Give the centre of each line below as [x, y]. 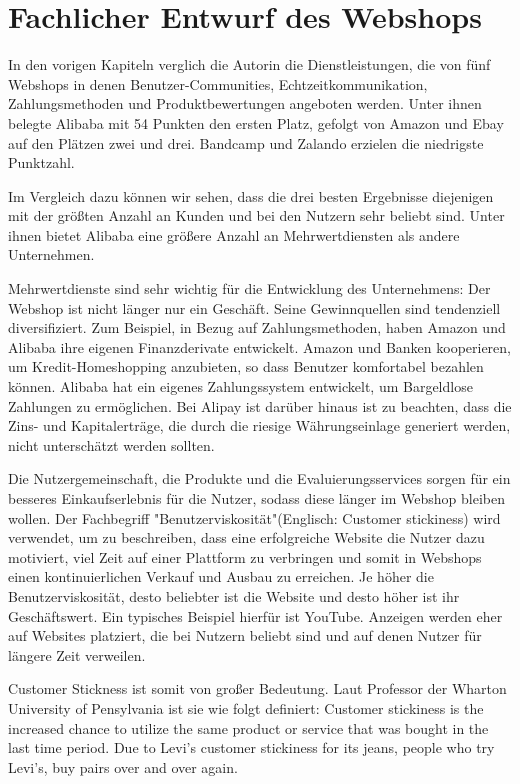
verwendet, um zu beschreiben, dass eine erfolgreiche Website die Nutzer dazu [246, 537]
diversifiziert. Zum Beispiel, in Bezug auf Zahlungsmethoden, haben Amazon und [257, 327]
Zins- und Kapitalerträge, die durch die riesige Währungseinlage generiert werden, [259, 425]
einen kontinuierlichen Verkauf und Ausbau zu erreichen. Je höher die [221, 576]
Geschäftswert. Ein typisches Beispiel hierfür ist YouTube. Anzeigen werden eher [255, 615]
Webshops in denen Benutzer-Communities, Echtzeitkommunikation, [218, 83]
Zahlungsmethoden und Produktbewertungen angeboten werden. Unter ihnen [245, 103]
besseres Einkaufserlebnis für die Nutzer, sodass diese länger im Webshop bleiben [256, 498]
